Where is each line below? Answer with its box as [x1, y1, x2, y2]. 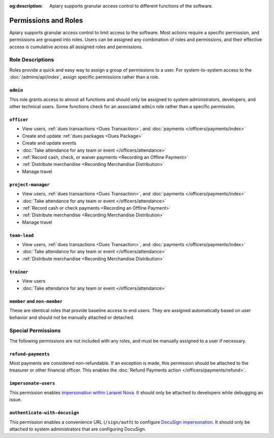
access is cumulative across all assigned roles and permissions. [9, 44, 143, 50]
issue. [9, 396, 22, 403]
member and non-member [9, 298, 63, 304]
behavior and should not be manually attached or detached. [9, 315, 134, 321]
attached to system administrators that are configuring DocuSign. [9, 426, 147, 432]
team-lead [9, 232, 34, 238]
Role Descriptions [9, 56, 54, 63]
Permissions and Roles [9, 16, 83, 25]
